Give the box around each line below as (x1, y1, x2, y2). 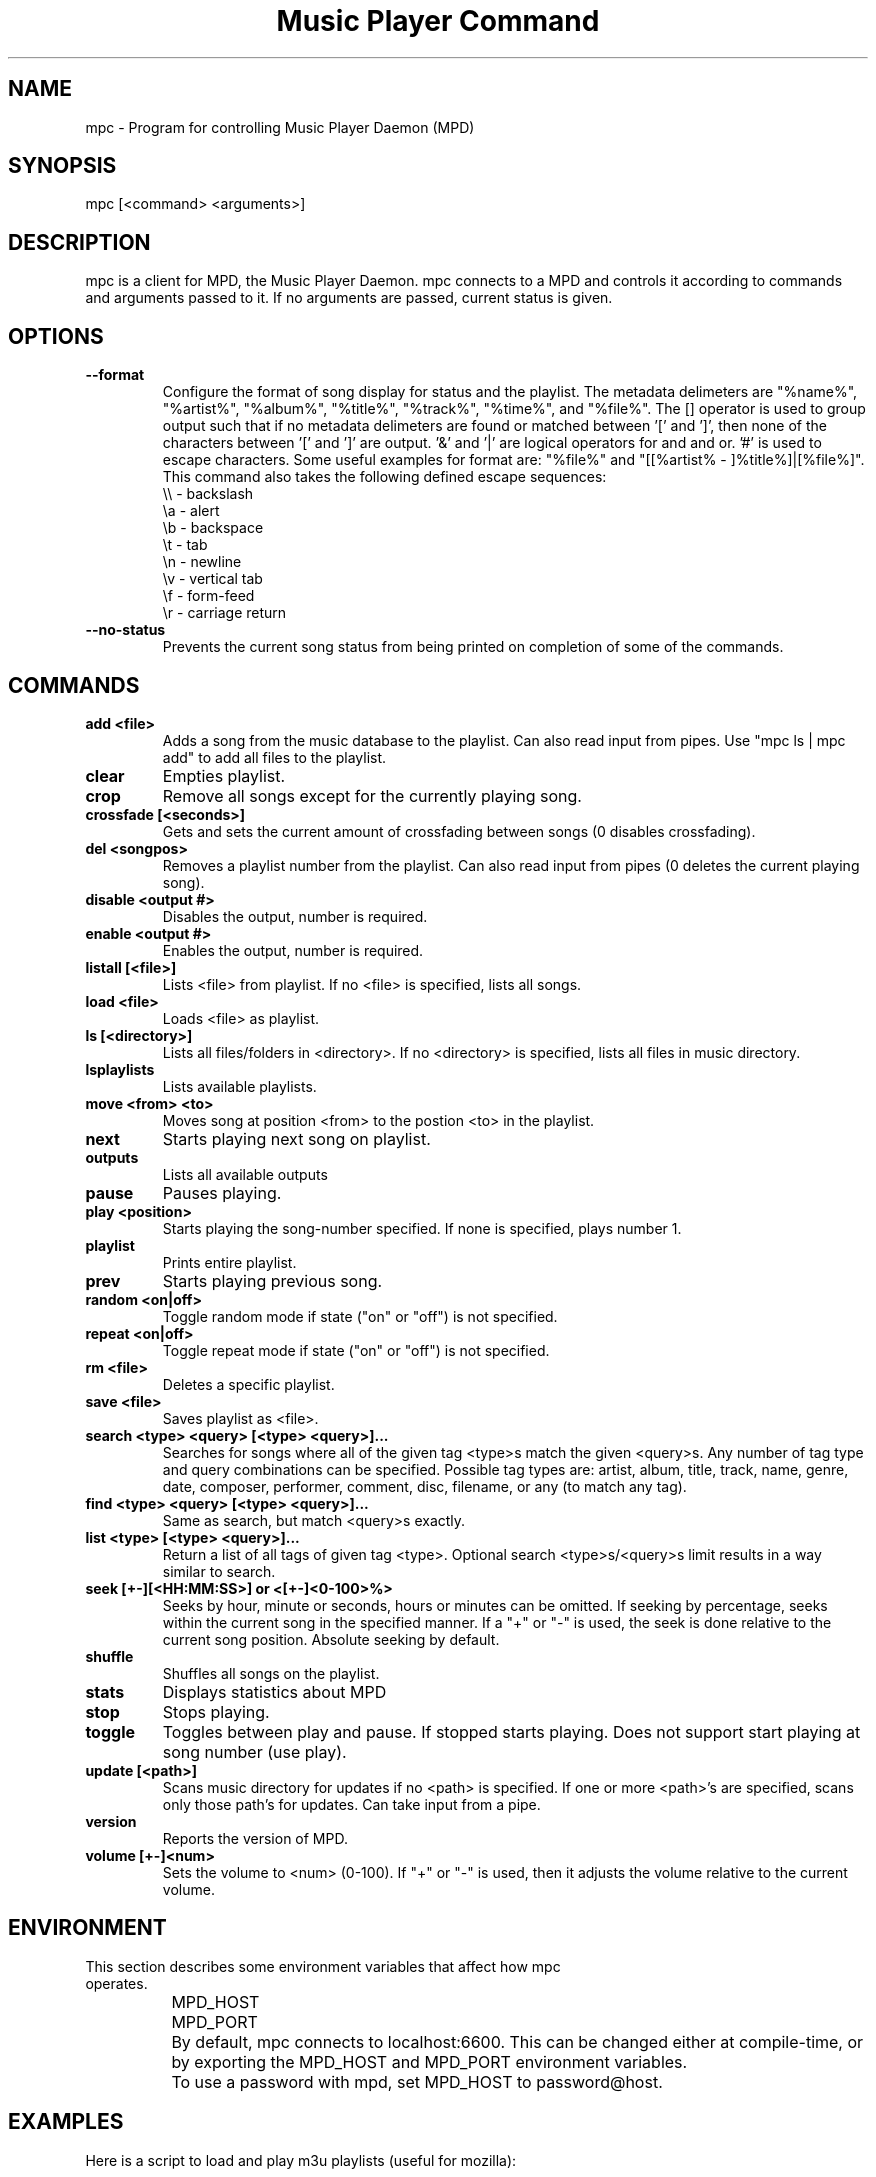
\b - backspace (162, 519, 264, 537)
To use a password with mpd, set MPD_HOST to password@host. (171, 2071, 663, 2092)
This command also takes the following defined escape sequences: (162, 468, 607, 486)
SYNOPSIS (8, 153, 117, 179)
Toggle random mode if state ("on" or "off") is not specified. (162, 1307, 558, 1325)
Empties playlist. (162, 765, 286, 786)
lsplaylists (85, 1060, 155, 1078)
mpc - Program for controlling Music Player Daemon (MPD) (85, 118, 475, 136)
